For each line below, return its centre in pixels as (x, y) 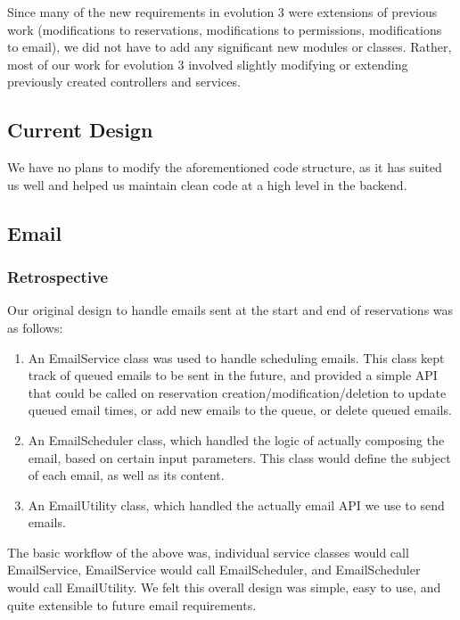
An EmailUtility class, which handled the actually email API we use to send (236, 504)
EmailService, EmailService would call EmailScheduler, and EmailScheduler (214, 570)
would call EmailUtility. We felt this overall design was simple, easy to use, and (224, 587)
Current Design (80, 130)
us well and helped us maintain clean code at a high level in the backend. (207, 184)
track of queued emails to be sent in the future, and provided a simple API (233, 375)
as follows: (35, 327)
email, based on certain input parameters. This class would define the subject (239, 457)
